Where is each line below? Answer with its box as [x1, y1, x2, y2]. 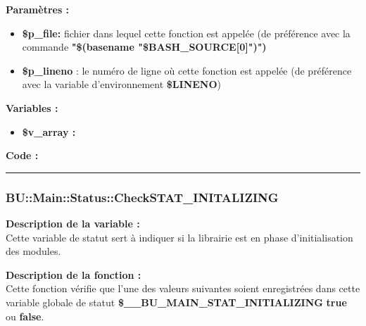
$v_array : [22, 124, 76, 139]
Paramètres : [6, 2, 70, 16]
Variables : [6, 100, 58, 115]
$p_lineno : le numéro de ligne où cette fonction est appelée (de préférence [22, 63, 352, 77]
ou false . [6, 308, 44, 323]
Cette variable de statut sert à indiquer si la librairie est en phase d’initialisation [6, 230, 353, 244]
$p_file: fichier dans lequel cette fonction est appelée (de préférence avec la [22, 25, 351, 40]
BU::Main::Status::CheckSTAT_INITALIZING [6, 188, 279, 206]
